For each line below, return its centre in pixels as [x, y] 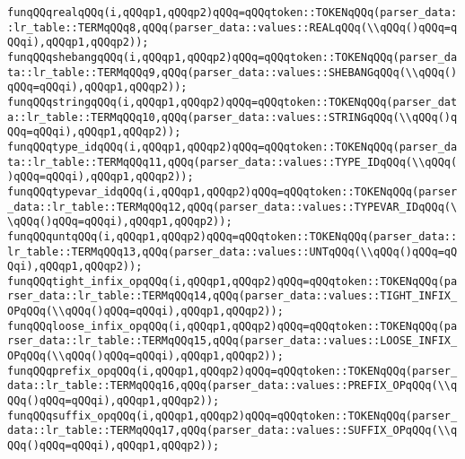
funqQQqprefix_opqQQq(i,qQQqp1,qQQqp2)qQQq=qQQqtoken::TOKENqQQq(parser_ [232, 371]
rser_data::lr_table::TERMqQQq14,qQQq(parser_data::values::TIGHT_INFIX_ [232, 296]
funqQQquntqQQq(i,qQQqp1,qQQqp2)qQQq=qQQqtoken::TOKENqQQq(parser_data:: [232, 236]
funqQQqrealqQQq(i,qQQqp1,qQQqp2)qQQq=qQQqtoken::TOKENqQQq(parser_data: [232, 13]
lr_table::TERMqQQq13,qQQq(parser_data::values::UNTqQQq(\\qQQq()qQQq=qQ [232, 251]
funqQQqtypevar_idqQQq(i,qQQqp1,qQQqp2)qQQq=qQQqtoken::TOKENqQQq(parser [232, 191]
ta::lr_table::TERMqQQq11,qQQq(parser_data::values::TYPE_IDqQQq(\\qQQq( [232, 162]
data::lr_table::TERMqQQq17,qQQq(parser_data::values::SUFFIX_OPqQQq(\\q [232, 431]
